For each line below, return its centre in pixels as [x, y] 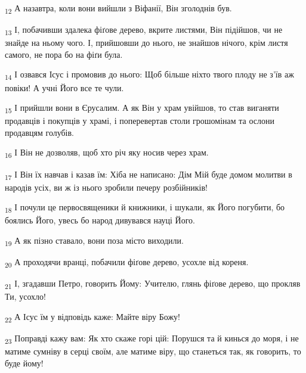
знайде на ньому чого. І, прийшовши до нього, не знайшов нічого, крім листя [146, 43]
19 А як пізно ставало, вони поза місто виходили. [94, 241]
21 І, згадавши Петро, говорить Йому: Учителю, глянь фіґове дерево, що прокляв [153, 284]
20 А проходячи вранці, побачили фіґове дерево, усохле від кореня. [127, 262]
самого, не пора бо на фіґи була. [64, 54]
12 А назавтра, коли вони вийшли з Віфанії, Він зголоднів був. [118, 9]
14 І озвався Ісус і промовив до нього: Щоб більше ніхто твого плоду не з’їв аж [149, 75]
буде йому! [24, 363]
